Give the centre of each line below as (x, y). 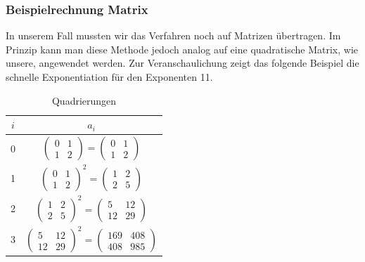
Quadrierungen (84, 100)
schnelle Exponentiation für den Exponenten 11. (109, 77)
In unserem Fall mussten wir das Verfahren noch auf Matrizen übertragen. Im (173, 35)
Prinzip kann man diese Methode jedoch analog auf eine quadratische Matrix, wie (182, 49)
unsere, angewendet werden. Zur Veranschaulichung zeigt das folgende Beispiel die (182, 63)
